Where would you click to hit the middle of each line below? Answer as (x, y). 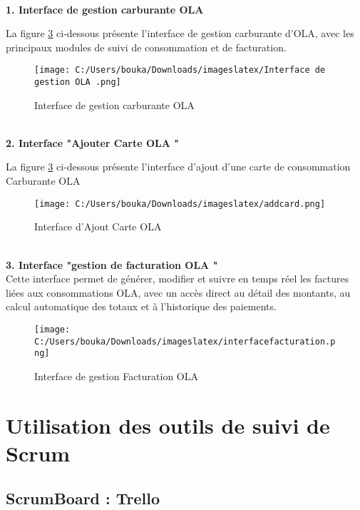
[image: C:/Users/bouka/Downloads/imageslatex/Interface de (180, 70)
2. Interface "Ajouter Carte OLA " (92, 142)
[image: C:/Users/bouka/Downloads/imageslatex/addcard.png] (180, 204)
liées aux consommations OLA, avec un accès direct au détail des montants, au (178, 292)
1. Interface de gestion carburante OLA (105, 9)
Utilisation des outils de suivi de (168, 425)
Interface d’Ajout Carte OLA (98, 226)
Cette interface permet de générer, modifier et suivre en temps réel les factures (178, 279)
